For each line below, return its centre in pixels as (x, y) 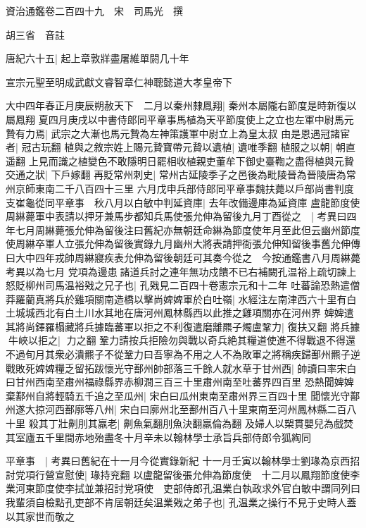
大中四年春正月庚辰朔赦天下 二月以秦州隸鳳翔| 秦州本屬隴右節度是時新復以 (181, 105)
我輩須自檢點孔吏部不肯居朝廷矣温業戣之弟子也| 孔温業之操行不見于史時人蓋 (181, 502)
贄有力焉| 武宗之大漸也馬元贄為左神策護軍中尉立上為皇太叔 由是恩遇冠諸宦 (178, 133)
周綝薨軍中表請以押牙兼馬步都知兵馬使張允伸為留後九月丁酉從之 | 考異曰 (176, 216)
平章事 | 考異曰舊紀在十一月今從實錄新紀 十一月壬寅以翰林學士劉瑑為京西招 (183, 461)
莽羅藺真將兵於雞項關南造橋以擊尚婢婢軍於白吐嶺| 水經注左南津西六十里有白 (181, 299)
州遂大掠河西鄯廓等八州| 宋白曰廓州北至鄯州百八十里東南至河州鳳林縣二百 (176, 409)
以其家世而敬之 (40, 516)
